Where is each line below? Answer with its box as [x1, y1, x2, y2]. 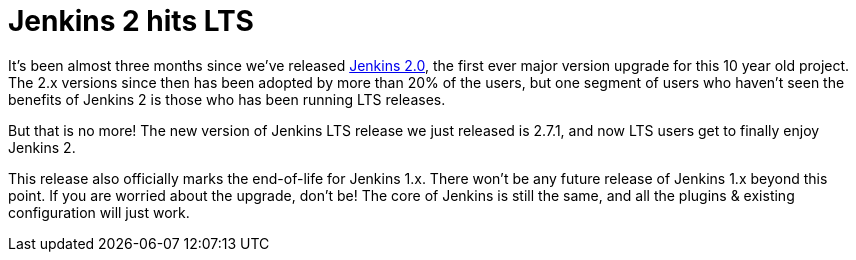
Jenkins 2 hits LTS [8, 4, 254, 38]
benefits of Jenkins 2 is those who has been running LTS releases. [8, 90, 446, 108]
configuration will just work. [8, 203, 190, 221]
